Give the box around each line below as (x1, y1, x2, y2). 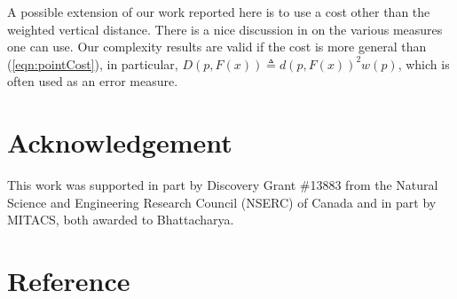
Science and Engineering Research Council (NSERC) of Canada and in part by (7, 193, 437, 211)
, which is (398, 54, 450, 73)
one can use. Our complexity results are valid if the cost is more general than (7, 37, 427, 56)
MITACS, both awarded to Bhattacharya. (7, 210, 234, 229)
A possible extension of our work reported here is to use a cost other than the (7, 3, 430, 20)
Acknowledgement (7, 124, 232, 161)
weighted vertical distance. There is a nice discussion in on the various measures (7, 20, 443, 38)
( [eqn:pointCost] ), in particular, (7, 54, 178, 73)
